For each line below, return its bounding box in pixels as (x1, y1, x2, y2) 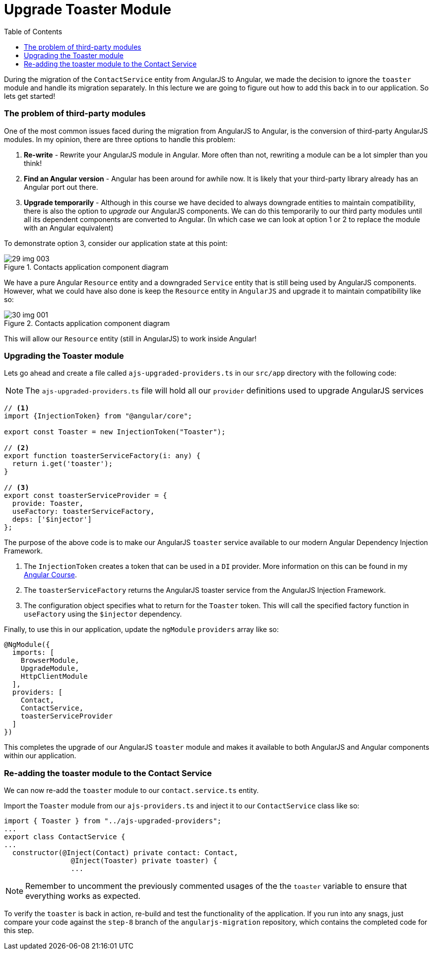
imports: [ (12, 648, 55, 657)
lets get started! (4, 91, 56, 100)
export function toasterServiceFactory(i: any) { (4, 452, 201, 460)
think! (24, 159, 42, 167)
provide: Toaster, (12, 499, 84, 508)
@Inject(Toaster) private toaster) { (70, 857, 217, 865)
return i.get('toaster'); (12, 460, 113, 468)
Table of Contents (4, 27, 62, 36)
